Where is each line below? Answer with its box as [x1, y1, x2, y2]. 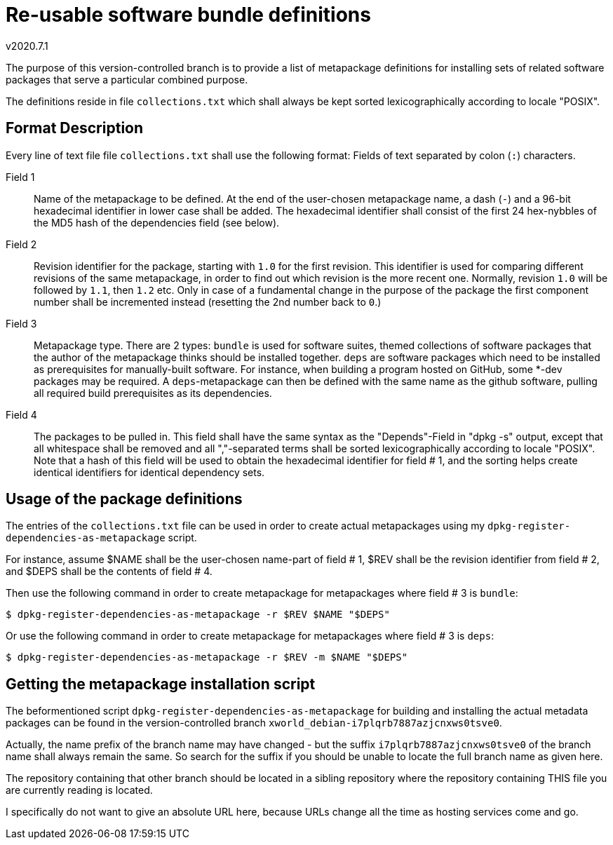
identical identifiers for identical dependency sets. [34, 466, 265, 478]
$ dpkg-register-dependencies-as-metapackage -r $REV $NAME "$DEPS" [6, 609, 390, 621]
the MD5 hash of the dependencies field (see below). [34, 216, 280, 229]
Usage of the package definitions [6, 490, 243, 508]
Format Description [6, 119, 144, 137]
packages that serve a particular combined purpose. [6, 73, 248, 86]
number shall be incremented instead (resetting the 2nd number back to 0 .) [34, 295, 382, 308]
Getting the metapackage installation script [6, 675, 316, 693]
